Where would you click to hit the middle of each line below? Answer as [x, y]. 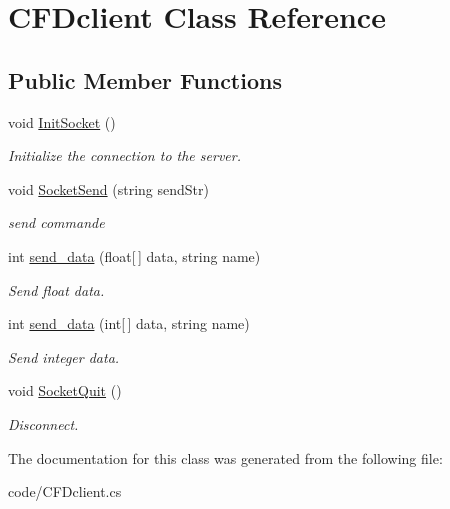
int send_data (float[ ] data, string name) [134, 255]
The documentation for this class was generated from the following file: [225, 457]
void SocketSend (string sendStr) [108, 188]
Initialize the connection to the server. [124, 155]
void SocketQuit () [65, 390]
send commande [56, 222]
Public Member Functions [145, 79]
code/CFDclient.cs [65, 491]
